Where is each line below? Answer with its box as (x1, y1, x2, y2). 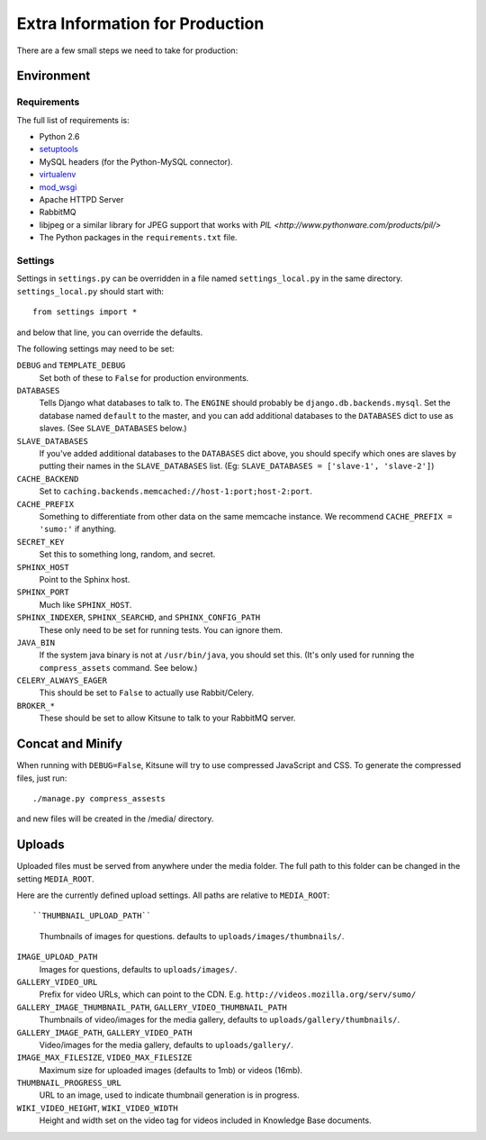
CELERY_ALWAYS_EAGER (16, 675, 108, 686)
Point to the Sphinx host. (39, 574, 130, 584)
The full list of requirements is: (16, 114, 130, 125)
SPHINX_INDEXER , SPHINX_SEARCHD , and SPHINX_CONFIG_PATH (16, 612, 261, 623)
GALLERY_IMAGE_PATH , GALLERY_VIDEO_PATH (16, 1027, 193, 1037)
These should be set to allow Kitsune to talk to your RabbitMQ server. (39, 712, 296, 724)
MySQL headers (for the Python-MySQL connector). (39, 156, 233, 167)
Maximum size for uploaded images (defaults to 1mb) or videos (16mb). (39, 1064, 303, 1075)
